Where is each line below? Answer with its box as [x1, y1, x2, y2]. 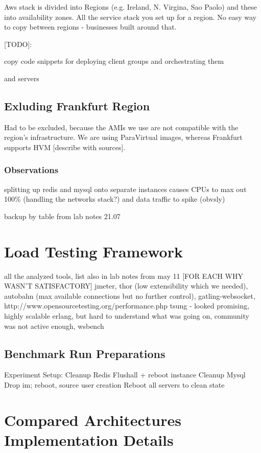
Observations [4, 163, 59, 176]
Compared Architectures [4, 409, 181, 430]
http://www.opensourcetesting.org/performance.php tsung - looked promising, [4, 300, 250, 311]
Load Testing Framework [4, 241, 183, 261]
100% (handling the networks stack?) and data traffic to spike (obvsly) [4, 194, 225, 204]
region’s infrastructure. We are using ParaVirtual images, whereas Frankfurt [4, 132, 243, 142]
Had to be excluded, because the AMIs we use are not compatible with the [4, 122, 239, 132]
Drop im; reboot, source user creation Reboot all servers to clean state [4, 379, 225, 390]
